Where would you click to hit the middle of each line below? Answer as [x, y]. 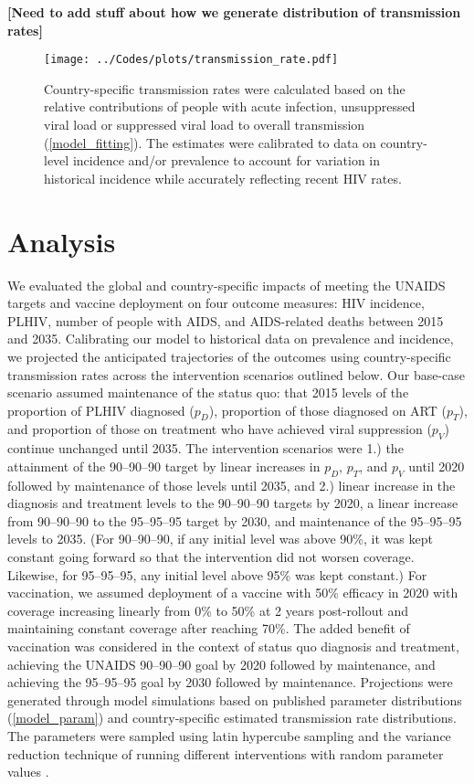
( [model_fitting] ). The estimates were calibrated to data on [210, 142]
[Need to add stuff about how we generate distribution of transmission [234, 12]
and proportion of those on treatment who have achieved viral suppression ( [220, 429]
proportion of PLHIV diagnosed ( [101, 410]
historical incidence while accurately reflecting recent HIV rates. [223, 178]
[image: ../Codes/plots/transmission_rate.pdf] [191, 60]
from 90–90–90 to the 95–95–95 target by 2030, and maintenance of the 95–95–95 [235, 520]
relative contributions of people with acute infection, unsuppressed [230, 106]
